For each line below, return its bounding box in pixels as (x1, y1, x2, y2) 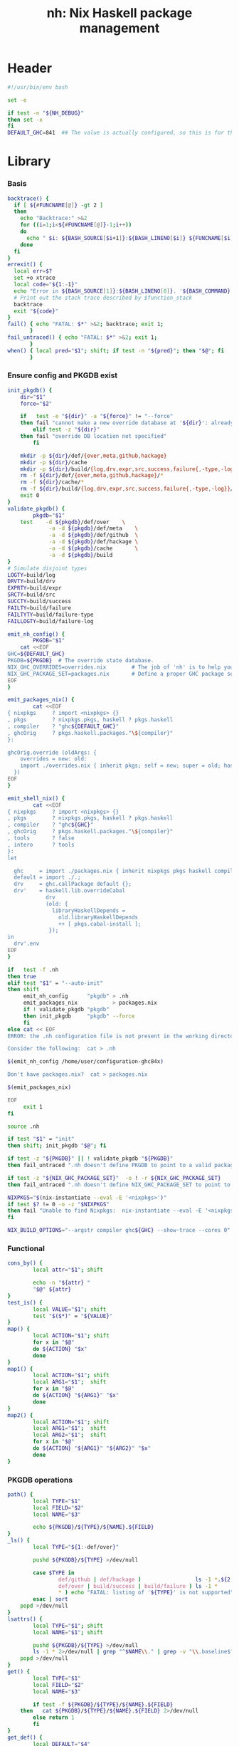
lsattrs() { (7, 1615, 43, 1623)
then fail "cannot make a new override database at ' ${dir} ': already (20, 419, 234, 427)
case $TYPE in (33, 1569, 75, 1577)
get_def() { (7, 1734, 43, 1741)
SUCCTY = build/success (7, 598, 72, 605)
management (79, 20, 160, 36)
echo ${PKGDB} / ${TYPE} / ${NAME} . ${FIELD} (33, 1524, 154, 1531)
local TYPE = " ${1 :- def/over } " (33, 1544, 119, 1551)
